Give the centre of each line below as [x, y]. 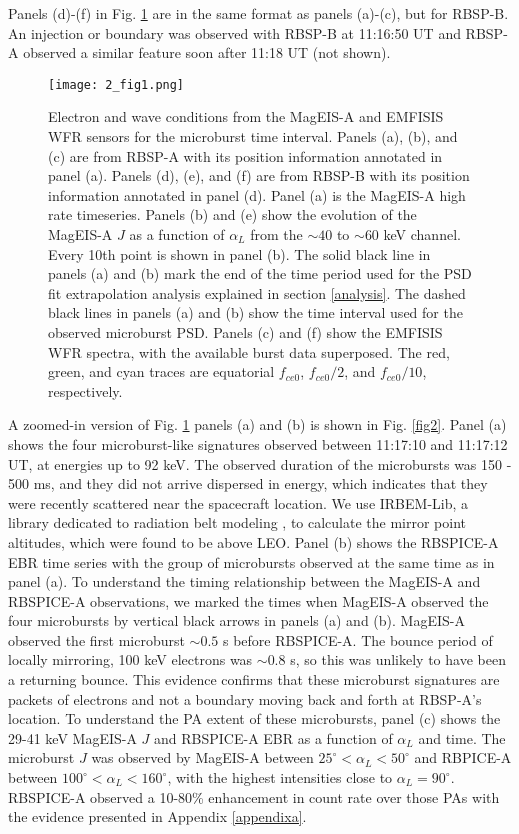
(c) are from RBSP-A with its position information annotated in [245, 155]
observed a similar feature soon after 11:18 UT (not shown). [207, 52]
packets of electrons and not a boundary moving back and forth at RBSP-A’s [245, 698]
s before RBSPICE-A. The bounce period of [358, 639]
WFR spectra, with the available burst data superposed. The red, [249, 351]
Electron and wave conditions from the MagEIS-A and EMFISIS [246, 116]
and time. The [462, 737]
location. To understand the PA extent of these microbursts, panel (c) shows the [254, 718]
